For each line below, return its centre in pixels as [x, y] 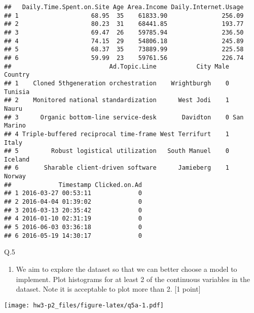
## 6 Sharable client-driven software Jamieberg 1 [117, 168]
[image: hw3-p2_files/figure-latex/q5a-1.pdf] [84, 305]
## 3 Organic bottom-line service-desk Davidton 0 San [124, 117]
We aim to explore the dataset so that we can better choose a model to [126, 269]
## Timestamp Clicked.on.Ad [73, 185]
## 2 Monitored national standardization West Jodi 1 [117, 100]
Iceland [17, 159]
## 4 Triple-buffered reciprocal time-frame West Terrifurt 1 [117, 134]
